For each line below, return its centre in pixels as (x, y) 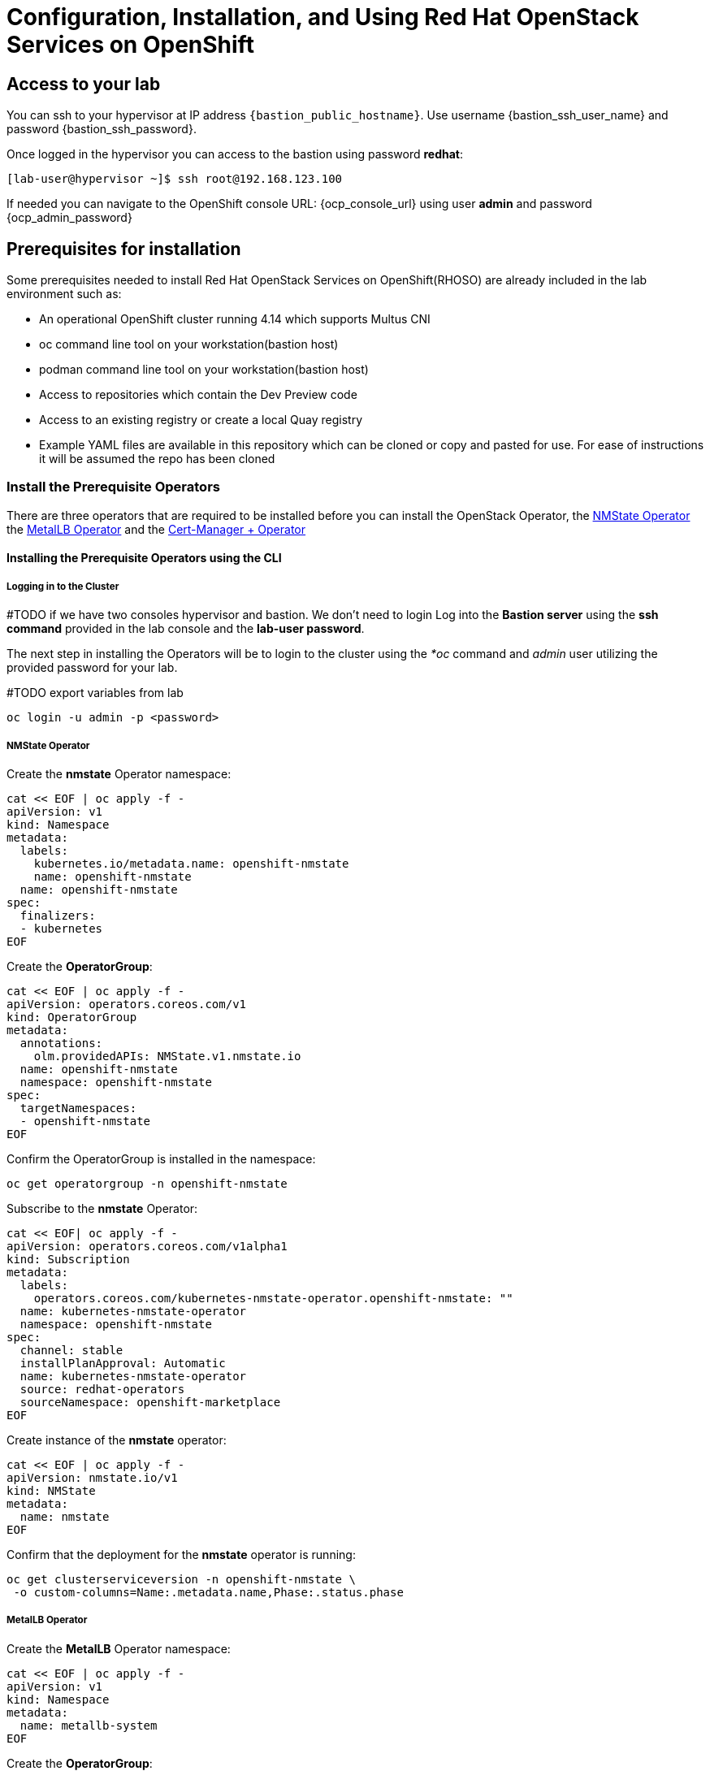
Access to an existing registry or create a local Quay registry (201, 420)
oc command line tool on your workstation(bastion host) (189, 344)
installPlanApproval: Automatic (123, 1363)
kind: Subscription (68, 1259)
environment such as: (64, 294)
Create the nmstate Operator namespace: (119, 773)
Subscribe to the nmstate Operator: (102, 1208)
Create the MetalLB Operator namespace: (119, 1648)
